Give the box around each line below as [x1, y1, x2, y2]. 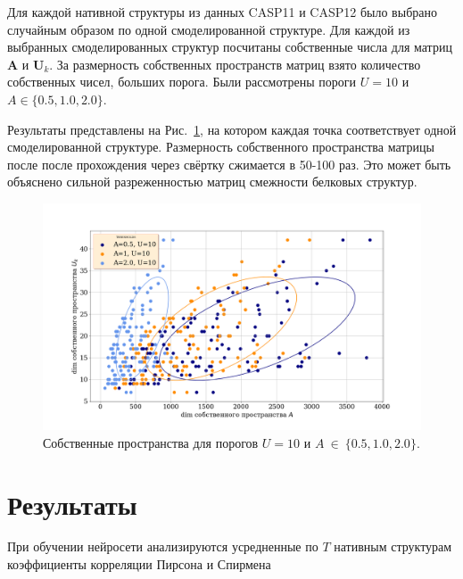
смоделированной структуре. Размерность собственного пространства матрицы [7, 137, 434, 156]
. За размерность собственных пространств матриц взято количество [49, 54, 421, 73]
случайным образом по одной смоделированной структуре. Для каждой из [7, 20, 410, 38]
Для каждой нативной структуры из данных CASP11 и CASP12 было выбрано [7, 3, 437, 21]
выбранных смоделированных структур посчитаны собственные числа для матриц [7, 37, 452, 56]
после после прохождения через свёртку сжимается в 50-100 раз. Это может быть [7, 154, 451, 173]
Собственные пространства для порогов [43, 433, 259, 451]
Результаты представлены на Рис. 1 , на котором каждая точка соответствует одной [7, 120, 457, 138]
